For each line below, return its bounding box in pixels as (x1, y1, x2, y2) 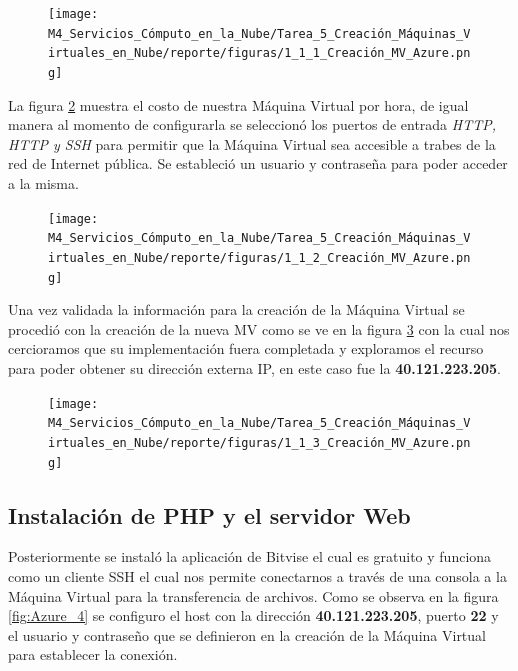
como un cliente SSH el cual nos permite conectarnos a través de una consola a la (8, 566, 507, 587)
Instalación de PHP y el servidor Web (8, 499, 411, 530)
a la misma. (8, 173, 79, 193)
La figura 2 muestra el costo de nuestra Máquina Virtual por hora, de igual (8, 94, 469, 115)
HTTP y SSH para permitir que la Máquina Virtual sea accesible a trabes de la (8, 133, 496, 154)
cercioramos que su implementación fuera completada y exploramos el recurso (8, 338, 484, 359)
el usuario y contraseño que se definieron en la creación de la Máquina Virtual (8, 624, 486, 645)
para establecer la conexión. (8, 644, 178, 665)
